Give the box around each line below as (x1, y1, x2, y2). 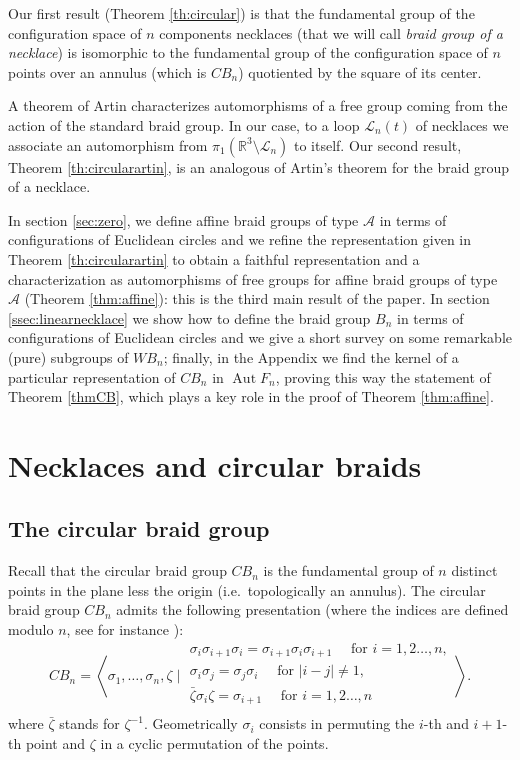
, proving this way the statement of (275, 366, 491, 387)
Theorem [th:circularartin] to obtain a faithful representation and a (8, 248, 420, 269)
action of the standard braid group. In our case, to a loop (8, 114, 360, 135)
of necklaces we (415, 114, 509, 135)
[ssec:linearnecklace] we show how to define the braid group (8, 307, 371, 328)
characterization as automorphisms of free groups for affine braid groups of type (8, 268, 498, 289)
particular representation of (8, 366, 176, 387)
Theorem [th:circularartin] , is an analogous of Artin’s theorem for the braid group (8, 156, 510, 177)
